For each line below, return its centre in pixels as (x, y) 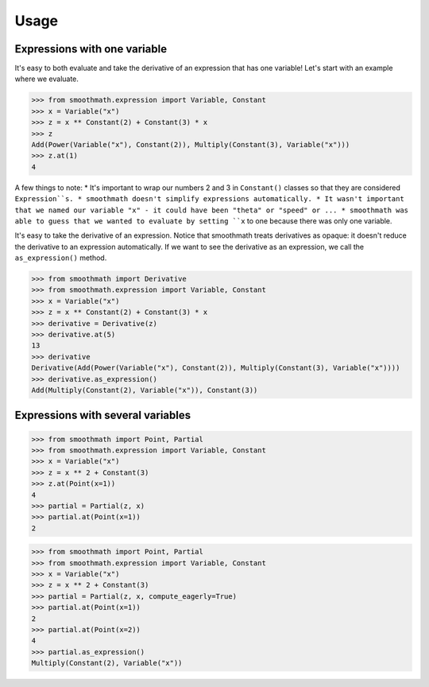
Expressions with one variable (91, 49)
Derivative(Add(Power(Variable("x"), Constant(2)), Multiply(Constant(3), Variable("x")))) (216, 368)
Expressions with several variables (102, 415)
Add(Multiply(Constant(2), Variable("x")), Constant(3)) (145, 390)
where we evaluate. (47, 79)
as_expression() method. (61, 258)
